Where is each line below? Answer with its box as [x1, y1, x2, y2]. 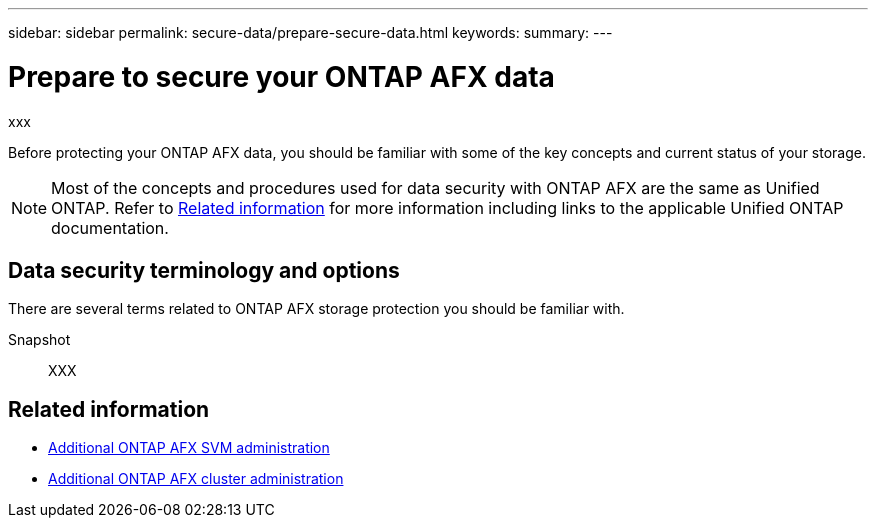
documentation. [51, 217, 169, 238]
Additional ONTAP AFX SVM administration [48, 439, 330, 457]
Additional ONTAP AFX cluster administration [48, 470, 344, 488]
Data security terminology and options [8, 257, 400, 283]
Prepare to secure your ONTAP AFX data [8, 59, 555, 94]
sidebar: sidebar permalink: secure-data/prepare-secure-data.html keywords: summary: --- [8, 24, 613, 41]
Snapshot [8, 331, 71, 349]
